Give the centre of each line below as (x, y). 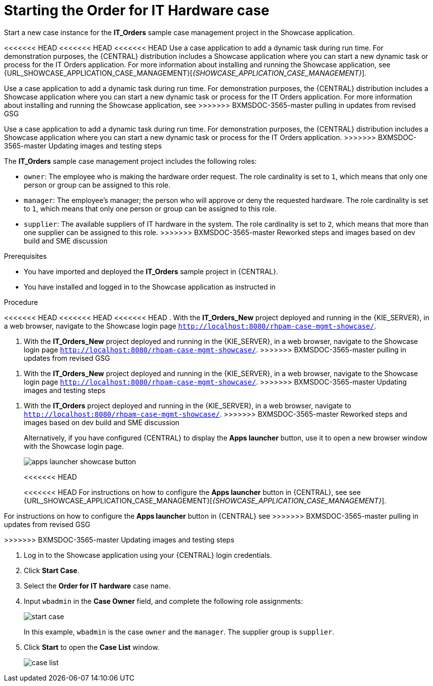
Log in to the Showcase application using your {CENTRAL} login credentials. (148, 555)
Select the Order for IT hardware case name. (97, 586)
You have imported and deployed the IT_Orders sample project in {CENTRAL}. (151, 271)
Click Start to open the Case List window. (92, 647)
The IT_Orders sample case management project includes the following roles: (130, 161)
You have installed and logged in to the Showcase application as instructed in (150, 287)
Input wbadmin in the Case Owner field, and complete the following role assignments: (163, 601)
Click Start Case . (52, 570)
